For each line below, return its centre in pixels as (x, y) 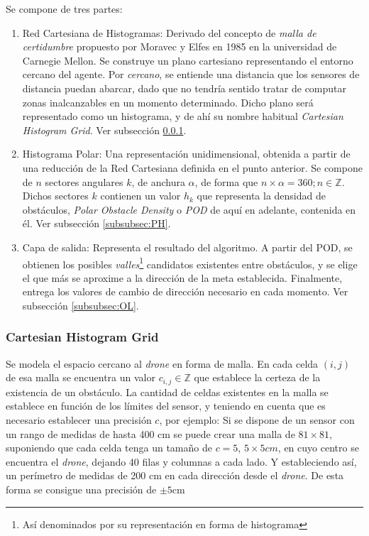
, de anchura (158, 181)
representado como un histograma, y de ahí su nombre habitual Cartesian (183, 116)
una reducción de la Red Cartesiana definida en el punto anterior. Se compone (192, 167)
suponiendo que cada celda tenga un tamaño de (109, 448)
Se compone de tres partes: (64, 9)
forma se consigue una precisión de (81, 489)
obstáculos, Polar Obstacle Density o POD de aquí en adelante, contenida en (189, 209)
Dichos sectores (55, 196)
